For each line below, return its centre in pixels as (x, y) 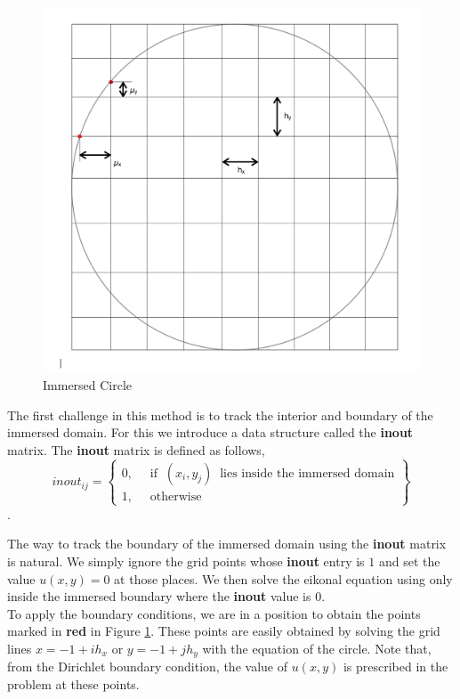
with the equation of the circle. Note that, (317, 649)
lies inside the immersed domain (307, 473)
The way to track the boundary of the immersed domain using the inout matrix (227, 544)
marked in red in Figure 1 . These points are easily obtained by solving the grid (224, 631)
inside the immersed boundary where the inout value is (159, 596)
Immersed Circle (88, 384)
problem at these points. (73, 684)
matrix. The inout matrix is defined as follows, (136, 449)
